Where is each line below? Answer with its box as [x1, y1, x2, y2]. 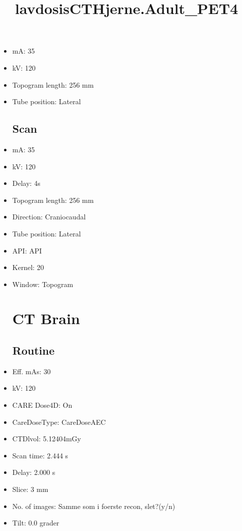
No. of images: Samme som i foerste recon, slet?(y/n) [12, 500, 175, 511]
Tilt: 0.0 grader [12, 517, 59, 528]
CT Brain [12, 308, 80, 329]
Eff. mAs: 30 [12, 366, 51, 376]
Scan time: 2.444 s [12, 450, 68, 460]
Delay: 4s [12, 178, 40, 188]
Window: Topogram [12, 279, 73, 289]
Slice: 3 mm [12, 484, 48, 494]
